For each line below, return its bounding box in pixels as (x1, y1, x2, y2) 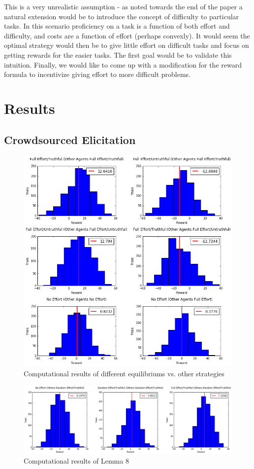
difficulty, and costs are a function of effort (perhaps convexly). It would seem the (4, 30, 250, 40)
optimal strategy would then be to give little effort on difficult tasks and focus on (4, 40, 249, 50)
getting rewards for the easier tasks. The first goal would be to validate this (4, 49, 232, 60)
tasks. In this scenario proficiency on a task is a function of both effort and (4, 21, 230, 31)
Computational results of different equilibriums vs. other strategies (24, 368, 224, 378)
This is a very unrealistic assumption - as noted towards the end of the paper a (4, 1, 243, 11)
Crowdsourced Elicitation (4, 132, 136, 147)
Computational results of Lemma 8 (24, 456, 129, 466)
